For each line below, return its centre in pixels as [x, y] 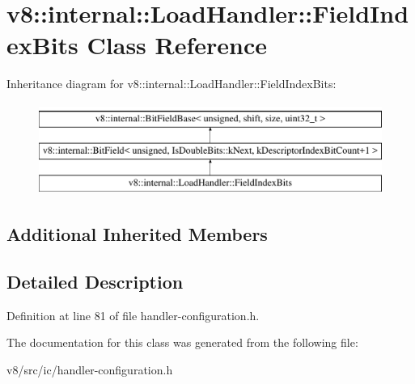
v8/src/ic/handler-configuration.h [90, 370]
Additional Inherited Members [137, 234]
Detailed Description [95, 282]
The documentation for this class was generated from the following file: [182, 342]
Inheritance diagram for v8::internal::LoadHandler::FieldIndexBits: [172, 84]
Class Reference [177, 45]
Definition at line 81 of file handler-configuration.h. [133, 315]
